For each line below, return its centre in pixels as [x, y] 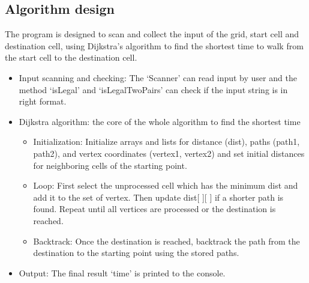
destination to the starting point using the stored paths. [136, 253]
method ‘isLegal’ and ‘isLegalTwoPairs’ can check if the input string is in [153, 89]
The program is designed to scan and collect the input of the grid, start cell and [152, 34]
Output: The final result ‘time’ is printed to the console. [122, 272]
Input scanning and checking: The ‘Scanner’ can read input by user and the [158, 77]
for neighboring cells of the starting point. [110, 165]
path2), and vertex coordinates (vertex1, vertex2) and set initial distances [169, 153]
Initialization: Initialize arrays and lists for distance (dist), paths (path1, [166, 141]
